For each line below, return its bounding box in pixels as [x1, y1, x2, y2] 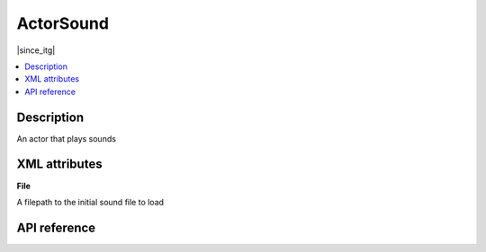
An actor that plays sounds [16, 133, 117, 143]
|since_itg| [16, 45, 56, 56]
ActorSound [16, 13, 110, 33]
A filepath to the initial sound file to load [16, 196, 165, 207]
